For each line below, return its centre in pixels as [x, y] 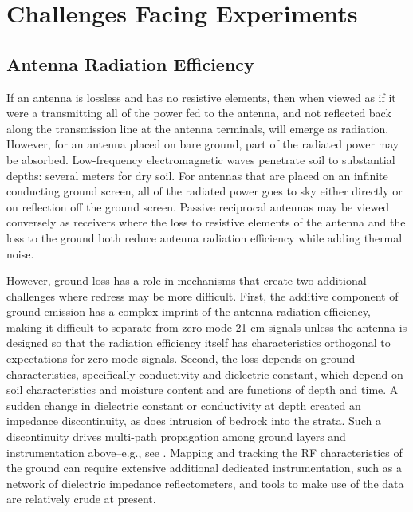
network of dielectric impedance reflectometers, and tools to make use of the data [205, 483]
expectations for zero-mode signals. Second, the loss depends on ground [181, 358]
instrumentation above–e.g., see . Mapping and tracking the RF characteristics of [205, 452]
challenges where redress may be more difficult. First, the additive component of [203, 295]
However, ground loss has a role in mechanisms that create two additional [187, 280]
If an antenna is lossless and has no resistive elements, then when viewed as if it [201, 97]
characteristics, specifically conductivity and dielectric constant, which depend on [205, 374]
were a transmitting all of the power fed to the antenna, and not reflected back [199, 113]
